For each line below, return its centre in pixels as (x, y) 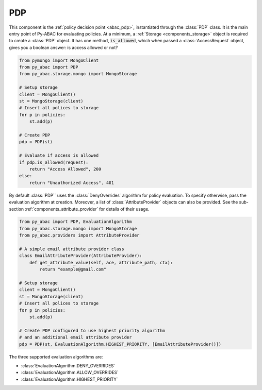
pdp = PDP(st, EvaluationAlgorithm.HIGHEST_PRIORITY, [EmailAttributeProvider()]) (120, 344)
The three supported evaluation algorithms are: (56, 356)
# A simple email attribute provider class (72, 249)
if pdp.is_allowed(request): (54, 162)
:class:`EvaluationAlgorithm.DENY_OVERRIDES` (68, 365)
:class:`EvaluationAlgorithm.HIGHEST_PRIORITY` (70, 379)
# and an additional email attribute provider (75, 337)
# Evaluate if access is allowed (59, 156)
